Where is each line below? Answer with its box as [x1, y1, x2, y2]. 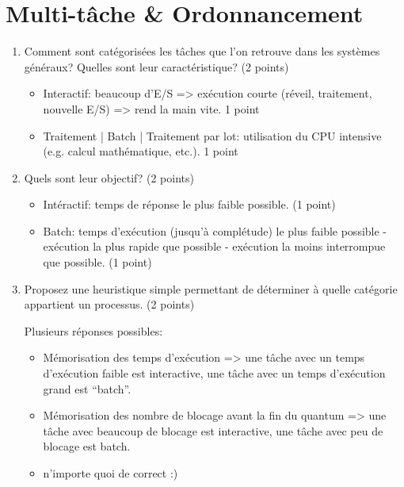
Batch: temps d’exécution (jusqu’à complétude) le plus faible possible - [43, 222, 387, 239]
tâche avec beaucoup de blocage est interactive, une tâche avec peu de [43, 422, 383, 439]
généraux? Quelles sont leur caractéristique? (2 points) [24, 58, 289, 75]
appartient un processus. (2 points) [24, 296, 195, 313]
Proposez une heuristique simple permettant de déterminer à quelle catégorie [24, 280, 398, 297]
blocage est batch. [43, 438, 131, 454]
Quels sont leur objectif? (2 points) [24, 169, 194, 186]
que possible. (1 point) [43, 254, 152, 270]
